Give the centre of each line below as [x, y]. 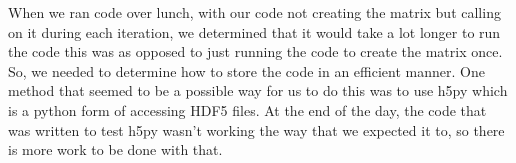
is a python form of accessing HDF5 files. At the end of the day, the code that [247, 109]
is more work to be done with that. [115, 149]
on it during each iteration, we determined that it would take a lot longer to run [254, 31]
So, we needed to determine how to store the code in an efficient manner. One [246, 70]
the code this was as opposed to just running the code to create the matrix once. [255, 51]
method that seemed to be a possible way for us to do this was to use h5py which [258, 90]
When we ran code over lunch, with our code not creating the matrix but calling [254, 12]
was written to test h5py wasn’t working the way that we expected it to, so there [256, 129]
